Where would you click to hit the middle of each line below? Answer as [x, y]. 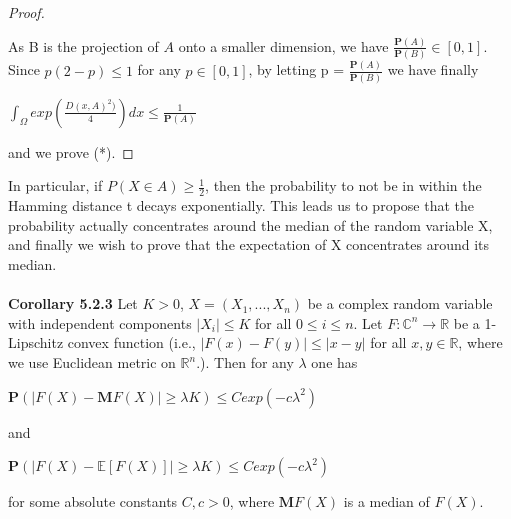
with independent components [100, 322]
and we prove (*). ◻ [71, 151]
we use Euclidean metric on [92, 362]
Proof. [26, 12]
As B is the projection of [83, 45]
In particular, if [55, 185]
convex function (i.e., [131, 342]
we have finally [433, 69]
